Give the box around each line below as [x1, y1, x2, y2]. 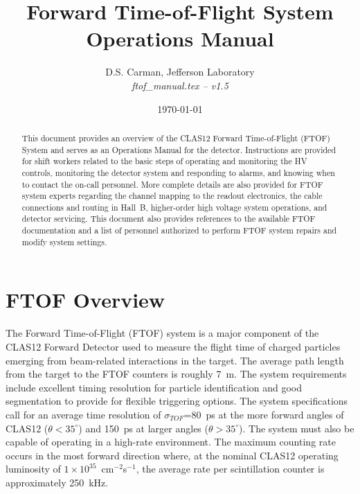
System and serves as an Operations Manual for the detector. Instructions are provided [21, 143, 336, 155]
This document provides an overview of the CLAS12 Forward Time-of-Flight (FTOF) [21, 132, 330, 143]
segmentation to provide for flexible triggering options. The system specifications [6, 394, 348, 408]
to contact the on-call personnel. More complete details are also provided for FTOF [21, 178, 323, 190]
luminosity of [6, 461, 61, 476]
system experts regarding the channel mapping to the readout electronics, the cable [21, 190, 323, 202]
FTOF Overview [6, 285, 165, 314]
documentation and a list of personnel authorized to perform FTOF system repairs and [21, 224, 337, 236]
